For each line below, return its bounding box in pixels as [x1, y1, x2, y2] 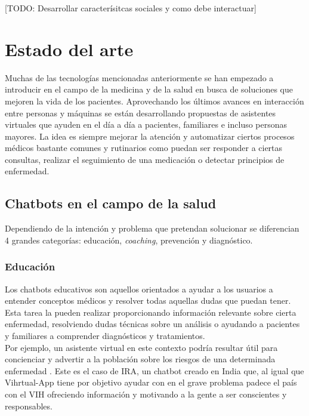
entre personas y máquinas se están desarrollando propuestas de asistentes [5, 106, 276, 119]
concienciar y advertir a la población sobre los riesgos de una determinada [5, 353, 276, 365]
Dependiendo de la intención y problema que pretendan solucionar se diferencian [5, 222, 299, 235]
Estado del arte [5, 36, 134, 61]
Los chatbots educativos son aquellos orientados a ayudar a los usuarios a [5, 282, 273, 295]
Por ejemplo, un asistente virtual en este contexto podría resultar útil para [5, 341, 278, 353]
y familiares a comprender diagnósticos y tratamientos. [5, 329, 205, 342]
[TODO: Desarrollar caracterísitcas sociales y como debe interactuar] [5, 2, 257, 14]
